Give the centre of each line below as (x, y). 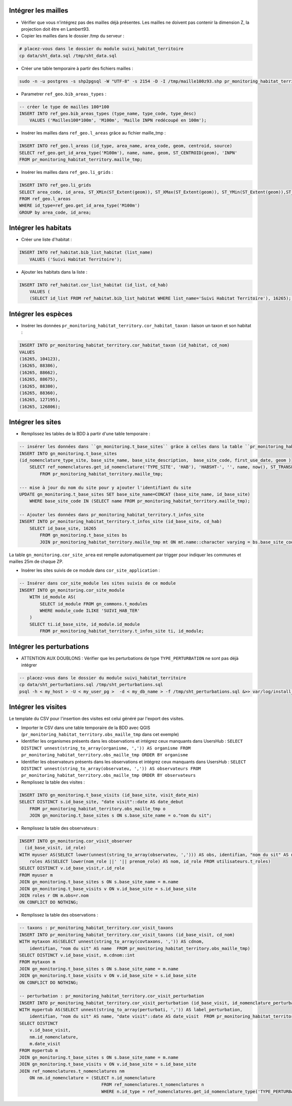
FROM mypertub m (39, 1050)
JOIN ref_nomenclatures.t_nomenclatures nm (72, 1071)
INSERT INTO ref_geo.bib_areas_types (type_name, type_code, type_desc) (108, 114)
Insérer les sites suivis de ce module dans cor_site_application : (91, 570)
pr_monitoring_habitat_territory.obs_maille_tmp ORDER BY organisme (105, 755)
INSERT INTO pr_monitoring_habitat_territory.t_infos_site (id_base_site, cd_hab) (121, 522)
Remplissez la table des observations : (60, 915)
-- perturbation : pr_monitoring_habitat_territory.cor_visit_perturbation (112, 996)
